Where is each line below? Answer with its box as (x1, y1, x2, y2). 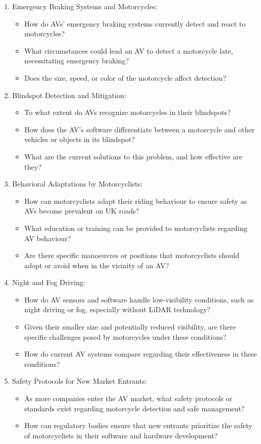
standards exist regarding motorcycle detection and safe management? (24, 403, 245, 413)
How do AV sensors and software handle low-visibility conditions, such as (24, 294, 254, 305)
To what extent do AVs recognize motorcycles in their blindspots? (24, 107, 231, 118)
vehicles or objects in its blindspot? (24, 134, 135, 145)
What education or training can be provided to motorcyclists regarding (24, 222, 248, 233)
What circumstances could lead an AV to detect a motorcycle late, (24, 45, 233, 56)
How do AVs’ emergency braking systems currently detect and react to (24, 18, 246, 29)
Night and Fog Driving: (12, 277, 85, 288)
